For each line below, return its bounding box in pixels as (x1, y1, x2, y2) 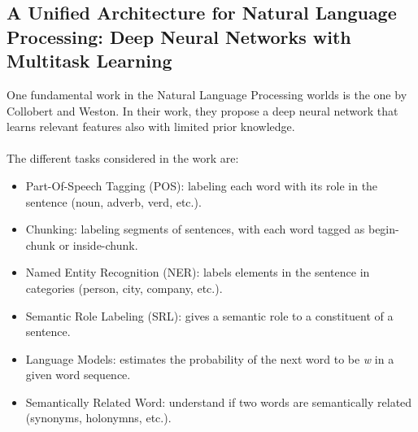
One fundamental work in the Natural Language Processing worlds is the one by (7, 85, 407, 103)
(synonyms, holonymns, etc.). (25, 409, 172, 426)
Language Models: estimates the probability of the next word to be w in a (25, 350, 394, 367)
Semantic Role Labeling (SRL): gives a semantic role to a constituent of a (25, 307, 394, 324)
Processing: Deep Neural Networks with (7, 24, 351, 49)
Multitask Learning (7, 48, 172, 73)
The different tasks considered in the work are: (7, 150, 239, 167)
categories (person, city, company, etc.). (25, 279, 223, 296)
